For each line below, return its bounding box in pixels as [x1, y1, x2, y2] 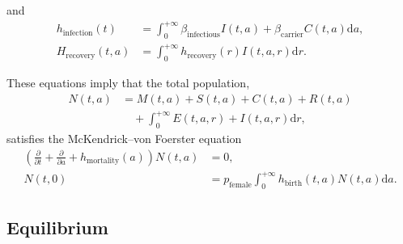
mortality [87, 157, 120, 166]
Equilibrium [6, 214, 108, 239]
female [229, 181, 252, 190]
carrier [281, 30, 303, 39]
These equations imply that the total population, [6, 74, 250, 91]
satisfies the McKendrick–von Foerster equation [6, 130, 242, 147]
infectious [187, 30, 220, 39]
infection [62, 28, 93, 37]
